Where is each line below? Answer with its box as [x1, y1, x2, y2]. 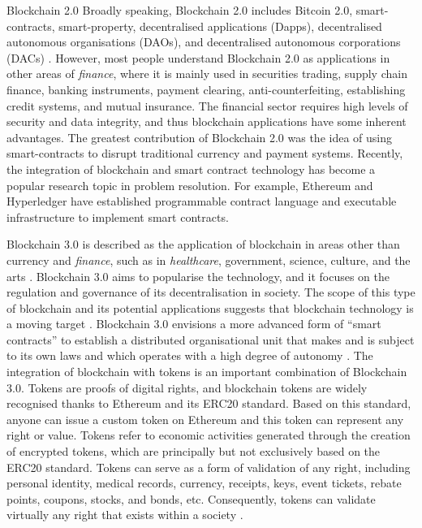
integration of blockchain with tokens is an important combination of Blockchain [6, 363, 407, 380]
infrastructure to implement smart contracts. [6, 208, 229, 225]
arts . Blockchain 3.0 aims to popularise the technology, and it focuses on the [6, 267, 390, 284]
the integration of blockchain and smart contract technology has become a [6, 160, 376, 177]
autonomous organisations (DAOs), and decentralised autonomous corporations [6, 33, 401, 50]
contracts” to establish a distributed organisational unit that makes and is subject [6, 331, 415, 348]
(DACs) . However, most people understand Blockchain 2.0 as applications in [6, 49, 390, 66]
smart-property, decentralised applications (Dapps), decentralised [58, 17, 382, 34]
